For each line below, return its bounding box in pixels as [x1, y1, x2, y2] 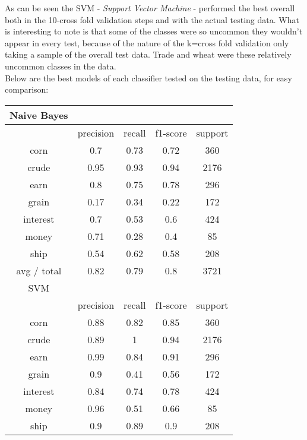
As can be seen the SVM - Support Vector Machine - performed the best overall [5, 2, 295, 14]
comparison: [5, 83, 49, 96]
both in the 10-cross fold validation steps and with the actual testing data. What [5, 13, 299, 26]
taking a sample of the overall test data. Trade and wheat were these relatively [5, 48, 292, 61]
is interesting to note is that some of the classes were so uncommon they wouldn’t [5, 25, 303, 37]
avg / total [16, 263, 62, 277]
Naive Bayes [10, 107, 68, 122]
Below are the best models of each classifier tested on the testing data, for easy [5, 71, 292, 84]
